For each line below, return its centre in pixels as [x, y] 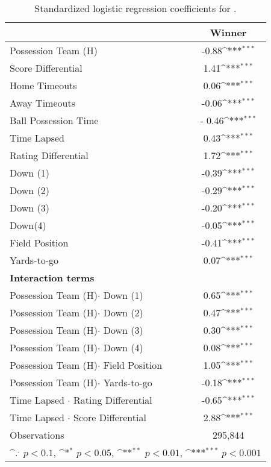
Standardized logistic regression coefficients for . [135, 8]
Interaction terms [52, 277]
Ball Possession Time [54, 120]
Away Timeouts [42, 103]
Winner [228, 32]
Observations [37, 435]
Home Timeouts [43, 85]
